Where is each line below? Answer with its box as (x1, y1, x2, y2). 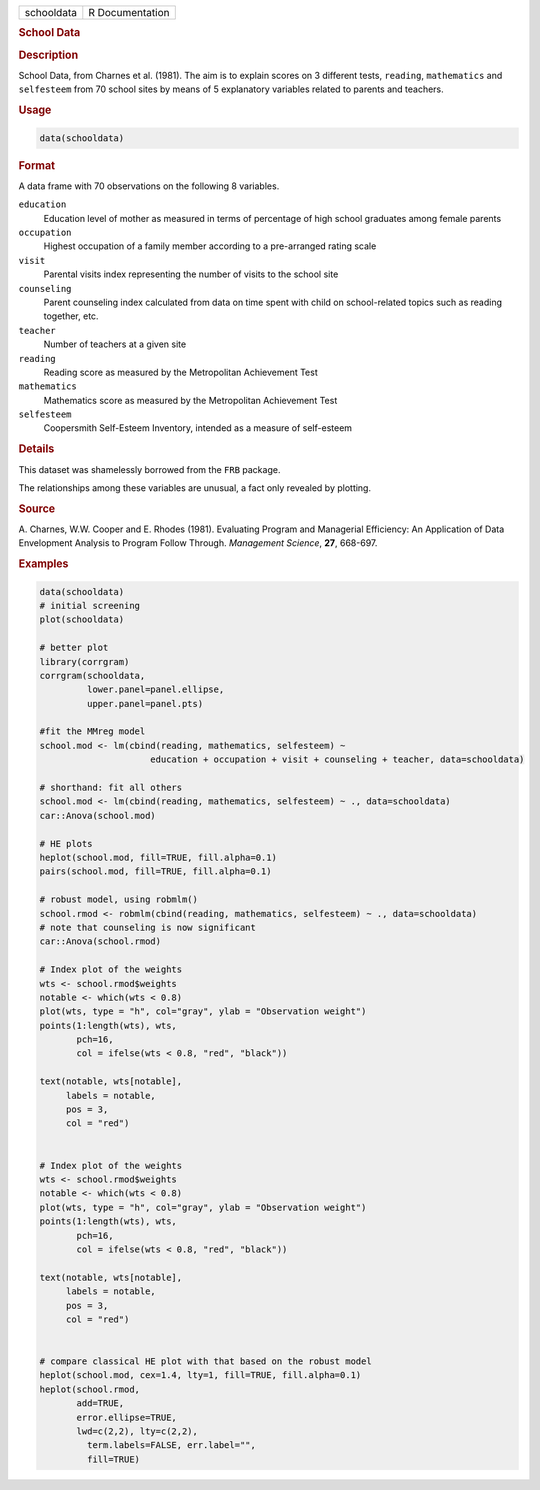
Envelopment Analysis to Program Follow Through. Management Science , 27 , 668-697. (18, 537, 378, 549)
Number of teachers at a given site (43, 338, 187, 350)
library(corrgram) (39, 656, 130, 667)
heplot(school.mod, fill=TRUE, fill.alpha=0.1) (39, 852, 277, 863)
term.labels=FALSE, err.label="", (86, 1440, 257, 1451)
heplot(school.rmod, (39, 1383, 140, 1395)
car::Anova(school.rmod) (39, 936, 162, 947)
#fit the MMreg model (39, 726, 146, 737)
